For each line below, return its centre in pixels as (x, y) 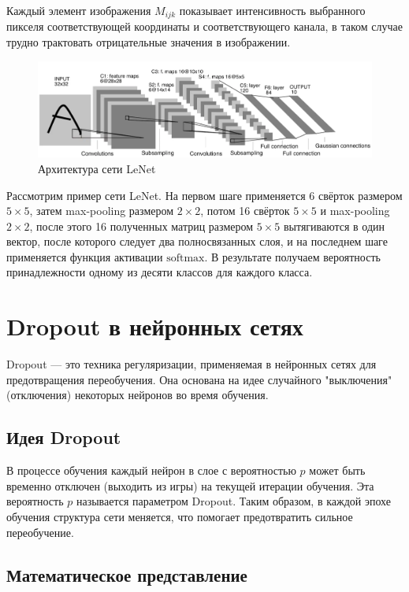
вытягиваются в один (334, 226)
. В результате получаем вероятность (292, 256)
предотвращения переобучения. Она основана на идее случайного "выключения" (199, 379)
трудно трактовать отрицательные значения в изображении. (149, 42)
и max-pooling (355, 211)
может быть (337, 470)
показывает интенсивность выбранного (272, 10)
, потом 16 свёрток (245, 211)
